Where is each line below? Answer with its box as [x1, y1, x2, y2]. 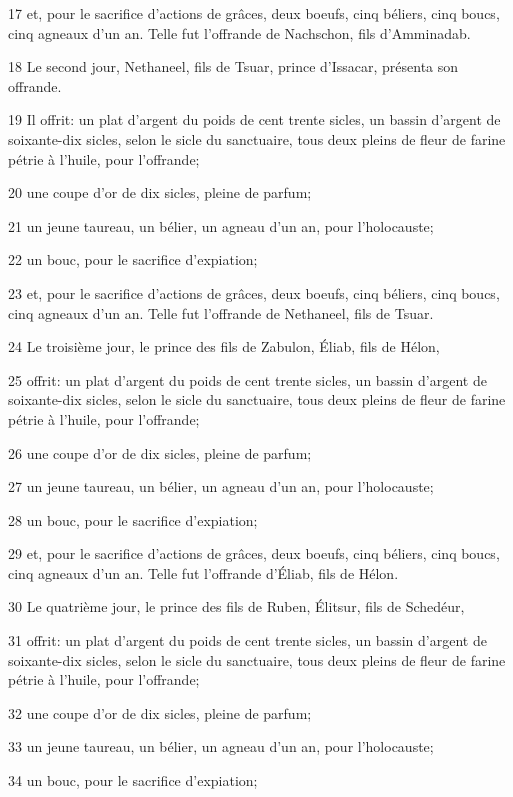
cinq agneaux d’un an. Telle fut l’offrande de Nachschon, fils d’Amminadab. [8, 22, 471, 43]
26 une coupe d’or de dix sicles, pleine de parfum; [8, 442, 312, 463]
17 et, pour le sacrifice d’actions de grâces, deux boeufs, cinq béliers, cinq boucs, [8, 3, 500, 23]
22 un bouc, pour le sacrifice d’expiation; [8, 249, 258, 270]
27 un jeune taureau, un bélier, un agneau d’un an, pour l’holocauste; [8, 476, 434, 497]
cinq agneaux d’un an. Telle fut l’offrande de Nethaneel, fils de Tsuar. [8, 302, 434, 323]
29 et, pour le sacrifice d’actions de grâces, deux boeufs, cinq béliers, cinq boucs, [8, 543, 500, 564]
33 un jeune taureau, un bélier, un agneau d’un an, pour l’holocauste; [8, 736, 434, 757]
